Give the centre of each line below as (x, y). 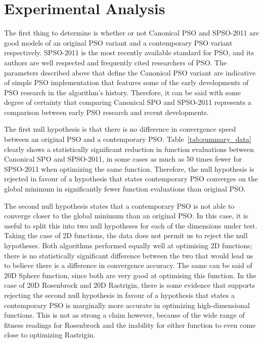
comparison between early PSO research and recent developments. (106, 112)
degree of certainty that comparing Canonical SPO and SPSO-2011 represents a (128, 102)
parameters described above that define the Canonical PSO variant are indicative (130, 72)
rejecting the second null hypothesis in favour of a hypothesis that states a (120, 295)
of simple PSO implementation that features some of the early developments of (126, 82)
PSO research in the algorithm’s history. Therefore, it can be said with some (122, 92)
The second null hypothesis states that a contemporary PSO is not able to (119, 205)
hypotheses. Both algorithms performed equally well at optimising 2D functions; (128, 245)
